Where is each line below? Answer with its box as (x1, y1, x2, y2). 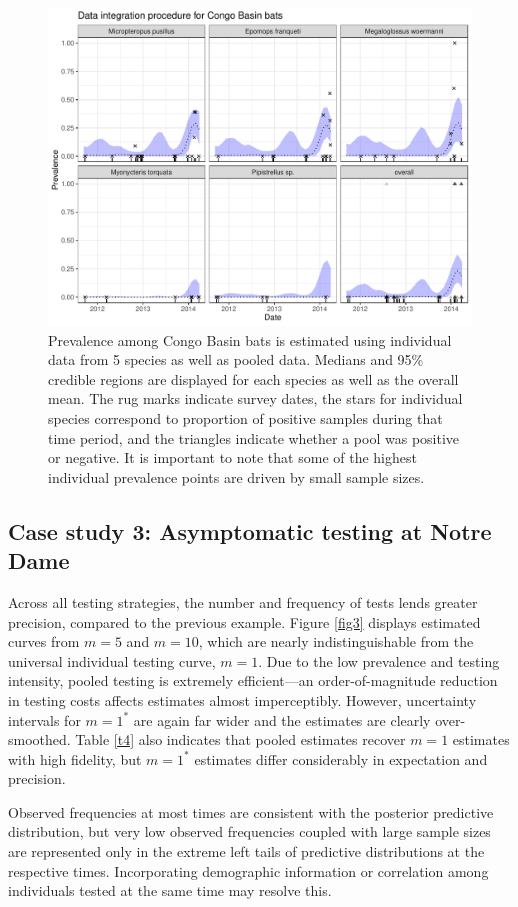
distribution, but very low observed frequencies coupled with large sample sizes (8, 821, 491, 842)
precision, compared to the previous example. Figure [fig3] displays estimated (8, 611, 481, 632)
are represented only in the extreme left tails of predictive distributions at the (8, 841, 485, 862)
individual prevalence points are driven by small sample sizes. (48, 466, 425, 487)
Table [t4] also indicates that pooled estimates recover (75, 729, 406, 750)
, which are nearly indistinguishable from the (198, 631, 474, 652)
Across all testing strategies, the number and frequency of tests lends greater (8, 591, 478, 612)
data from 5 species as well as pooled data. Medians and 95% (48, 349, 424, 370)
